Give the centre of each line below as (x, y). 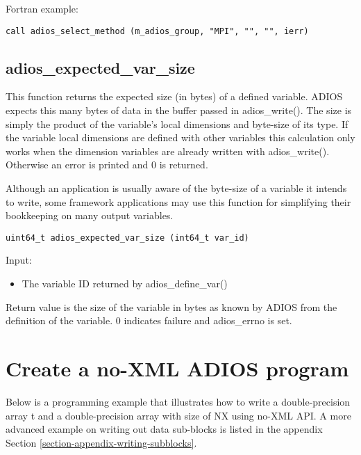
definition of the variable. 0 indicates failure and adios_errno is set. (149, 320)
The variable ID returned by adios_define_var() (125, 284)
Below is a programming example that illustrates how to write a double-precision (178, 401)
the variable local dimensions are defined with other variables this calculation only (180, 137)
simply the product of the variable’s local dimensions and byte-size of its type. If (177, 123)
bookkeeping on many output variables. (90, 215)
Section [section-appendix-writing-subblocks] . (101, 442)
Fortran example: (42, 8)
